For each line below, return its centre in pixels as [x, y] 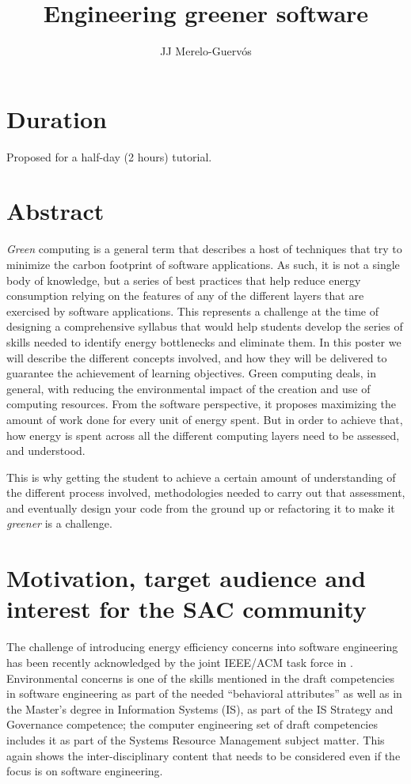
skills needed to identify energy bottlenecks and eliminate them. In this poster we [204, 341]
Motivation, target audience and [186, 578]
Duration [57, 118]
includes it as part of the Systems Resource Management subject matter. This [196, 739]
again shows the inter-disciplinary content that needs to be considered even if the [204, 755]
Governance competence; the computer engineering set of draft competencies [192, 724]
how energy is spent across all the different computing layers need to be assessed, [203, 435]
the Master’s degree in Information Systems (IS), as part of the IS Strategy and [200, 708]
